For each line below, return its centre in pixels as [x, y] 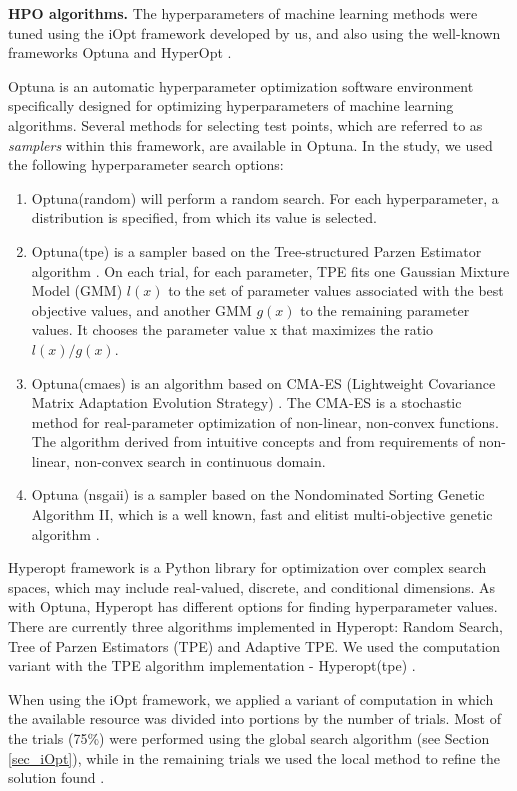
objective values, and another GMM [141, 309]
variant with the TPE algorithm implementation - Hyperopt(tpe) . [212, 665]
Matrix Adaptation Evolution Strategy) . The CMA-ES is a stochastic [246, 402]
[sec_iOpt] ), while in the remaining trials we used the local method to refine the [254, 757]
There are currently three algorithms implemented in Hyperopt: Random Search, [255, 626]
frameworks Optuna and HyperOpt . [120, 52]
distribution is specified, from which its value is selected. [204, 217]
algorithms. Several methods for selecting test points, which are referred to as [245, 124]
